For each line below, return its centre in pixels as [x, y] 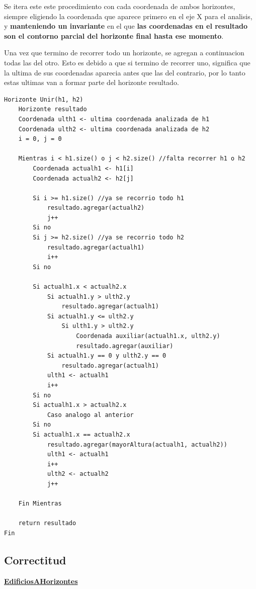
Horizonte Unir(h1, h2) [44, 99]
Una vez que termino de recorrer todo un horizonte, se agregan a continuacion [124, 53]
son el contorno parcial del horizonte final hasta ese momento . [114, 35]
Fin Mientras [40, 504]
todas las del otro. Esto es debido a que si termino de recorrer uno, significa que [127, 62]
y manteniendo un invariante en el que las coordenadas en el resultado [126, 26]
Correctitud [35, 560]
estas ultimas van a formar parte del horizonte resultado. [92, 82]
